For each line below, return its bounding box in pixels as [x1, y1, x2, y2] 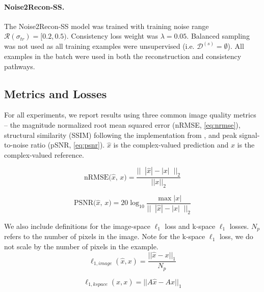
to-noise [4, 139, 29, 150]
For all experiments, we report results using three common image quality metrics [4, 109, 256, 120]
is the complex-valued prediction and [113, 139, 229, 150]
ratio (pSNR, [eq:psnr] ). [31, 139, 105, 150]
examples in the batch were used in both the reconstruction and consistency [4, 51, 242, 62]
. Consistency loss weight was [66, 31, 158, 41]
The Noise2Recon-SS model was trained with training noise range [4, 20, 209, 31]
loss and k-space [165, 220, 216, 231]
